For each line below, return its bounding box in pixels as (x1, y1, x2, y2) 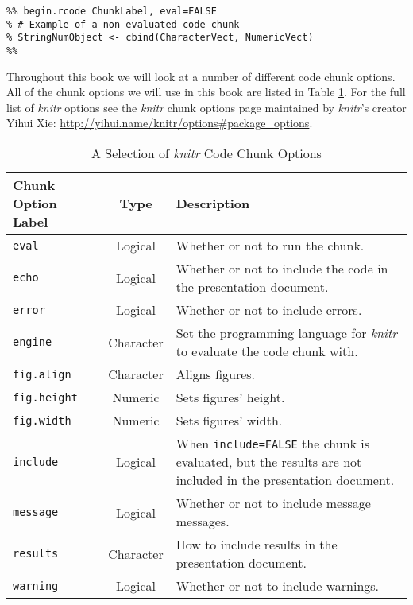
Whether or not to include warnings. (176, 576, 380, 595)
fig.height (13, 390, 78, 404)
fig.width (13, 413, 71, 427)
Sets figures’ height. (176, 388, 285, 406)
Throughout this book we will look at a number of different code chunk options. (6, 68, 396, 84)
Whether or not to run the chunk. (176, 236, 365, 254)
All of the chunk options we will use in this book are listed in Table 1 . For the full (6, 83, 406, 100)
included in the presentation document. (176, 471, 395, 489)
